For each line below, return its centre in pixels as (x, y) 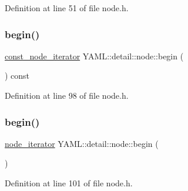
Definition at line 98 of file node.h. (67, 95)
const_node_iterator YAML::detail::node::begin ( (94, 56)
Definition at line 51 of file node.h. (67, 8)
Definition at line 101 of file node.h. (69, 183)
